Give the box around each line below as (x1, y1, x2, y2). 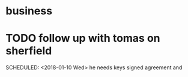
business (5, 4, 52, 18)
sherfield (5, 44, 52, 58)
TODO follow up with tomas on (5, 32, 160, 45)
